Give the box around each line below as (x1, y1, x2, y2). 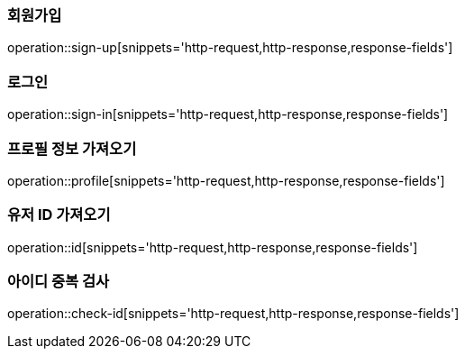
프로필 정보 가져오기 (7, 139, 137, 158)
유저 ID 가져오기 (7, 205, 111, 224)
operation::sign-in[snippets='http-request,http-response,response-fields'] (7, 106, 449, 123)
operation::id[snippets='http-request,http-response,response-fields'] (7, 239, 418, 255)
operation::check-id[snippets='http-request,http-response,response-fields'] (7, 306, 460, 322)
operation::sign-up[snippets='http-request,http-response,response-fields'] (7, 40, 453, 56)
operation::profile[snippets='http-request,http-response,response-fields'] (7, 172, 445, 188)
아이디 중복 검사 (7, 272, 110, 290)
